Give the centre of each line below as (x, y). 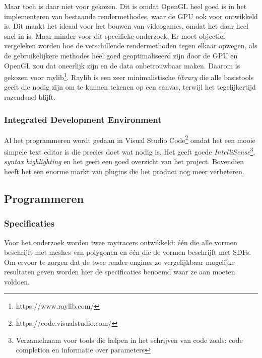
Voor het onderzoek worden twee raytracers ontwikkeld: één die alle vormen (121, 242)
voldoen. (17, 281)
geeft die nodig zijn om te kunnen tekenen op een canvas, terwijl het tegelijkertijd (130, 87)
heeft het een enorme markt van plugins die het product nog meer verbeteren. (124, 171)
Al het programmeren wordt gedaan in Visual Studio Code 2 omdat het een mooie (130, 139)
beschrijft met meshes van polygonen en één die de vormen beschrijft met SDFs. (128, 252)
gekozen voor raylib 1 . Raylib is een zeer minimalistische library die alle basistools (129, 76)
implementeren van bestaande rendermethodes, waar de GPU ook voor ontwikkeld (131, 16)
